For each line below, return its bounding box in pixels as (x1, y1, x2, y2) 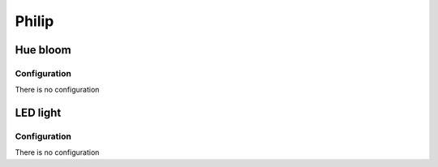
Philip (15, 12, 54, 30)
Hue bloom (15, 43, 72, 57)
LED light (15, 106, 62, 120)
